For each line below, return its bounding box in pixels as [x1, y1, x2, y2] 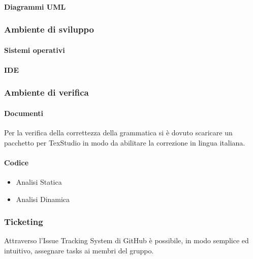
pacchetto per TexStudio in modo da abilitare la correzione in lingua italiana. [4, 137, 245, 148]
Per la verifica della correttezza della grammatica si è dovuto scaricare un [4, 127, 233, 138]
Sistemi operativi [4, 44, 65, 55]
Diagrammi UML [4, 1, 66, 12]
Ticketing [4, 215, 43, 228]
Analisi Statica [16, 177, 62, 187]
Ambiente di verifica [4, 86, 89, 99]
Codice [4, 157, 29, 167]
